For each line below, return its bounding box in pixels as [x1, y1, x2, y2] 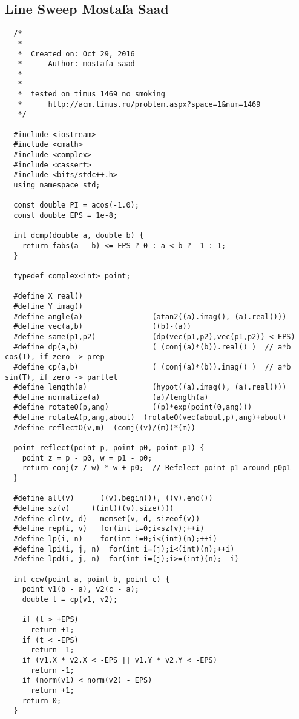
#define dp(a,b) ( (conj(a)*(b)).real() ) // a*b [13, 342, 291, 351]
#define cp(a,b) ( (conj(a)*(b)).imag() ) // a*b [13, 362, 291, 371]
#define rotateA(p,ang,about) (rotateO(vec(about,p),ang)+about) [13, 413, 287, 422]
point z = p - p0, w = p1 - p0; [22, 453, 153, 462]
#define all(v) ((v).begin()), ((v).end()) [13, 494, 213, 503]
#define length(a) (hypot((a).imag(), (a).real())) [13, 383, 287, 392]
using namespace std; [13, 181, 100, 190]
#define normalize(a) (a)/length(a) [13, 393, 209, 402]
